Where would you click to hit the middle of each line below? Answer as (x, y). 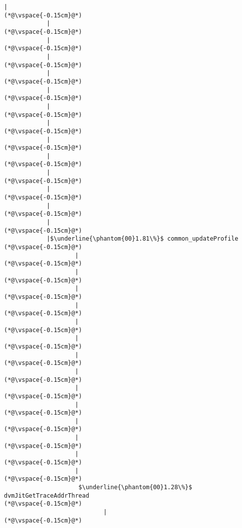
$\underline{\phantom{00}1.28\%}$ (135, 487)
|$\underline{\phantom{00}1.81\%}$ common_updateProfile (142, 239)
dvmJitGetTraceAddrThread (47, 495)
